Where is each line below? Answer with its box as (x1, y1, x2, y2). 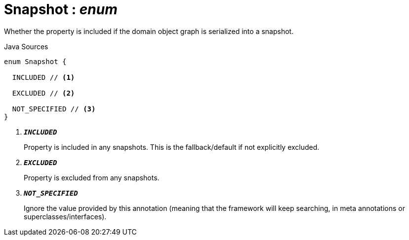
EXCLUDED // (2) (12, 89, 75, 97)
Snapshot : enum (4, 1, 118, 18)
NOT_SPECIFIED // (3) (12, 104, 96, 113)
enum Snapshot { (4, 57, 67, 66)
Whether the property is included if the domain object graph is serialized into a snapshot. (4, 27, 294, 35)
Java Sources (4, 42, 48, 51)
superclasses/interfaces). (24, 212, 107, 221)
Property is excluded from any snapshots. (24, 173, 160, 182)
